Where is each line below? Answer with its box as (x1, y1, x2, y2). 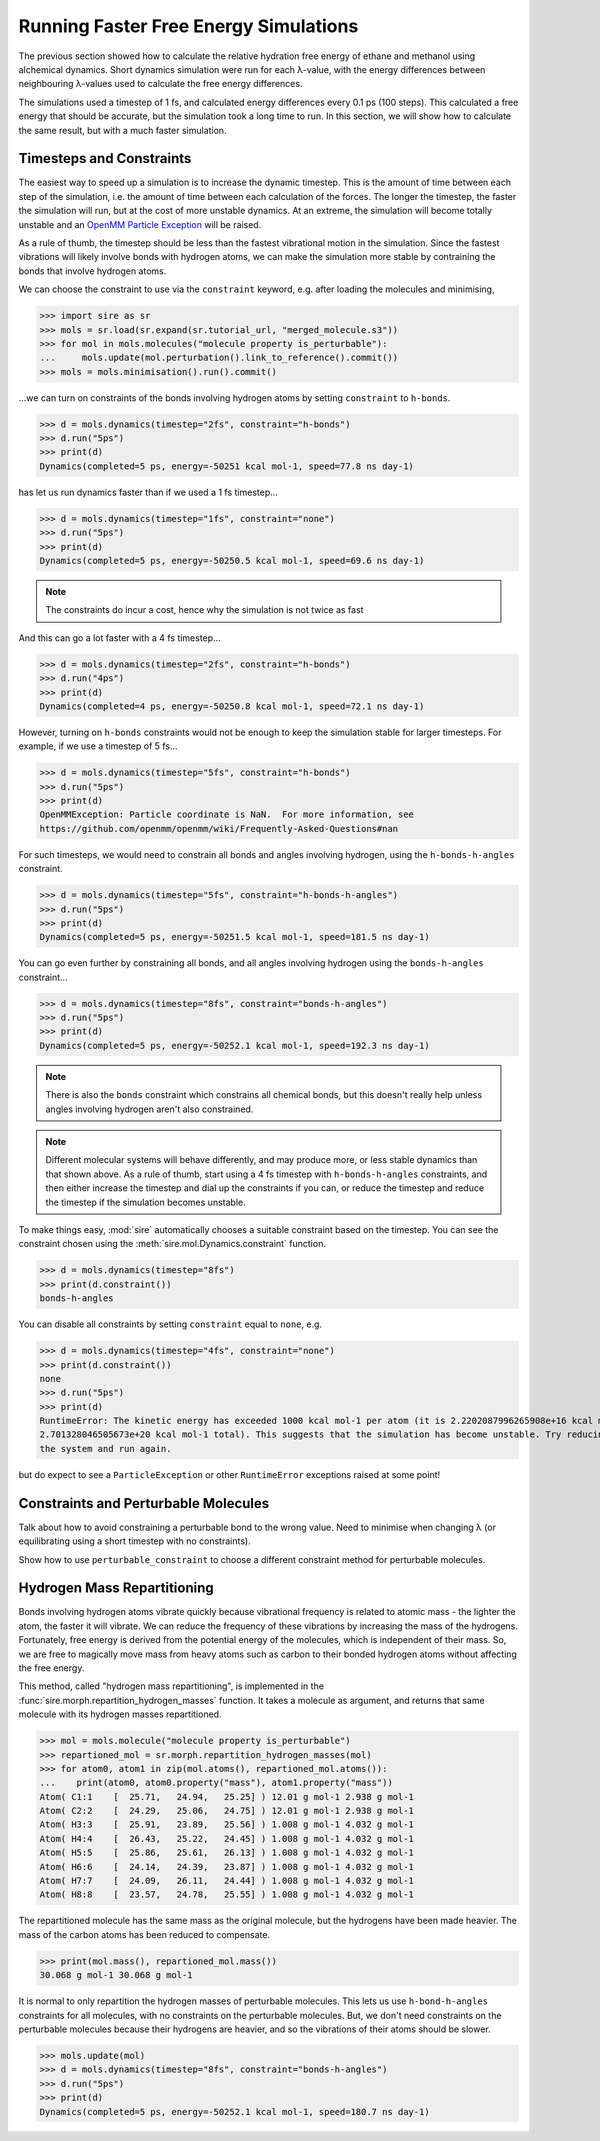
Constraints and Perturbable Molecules (18, 1495, 270, 1512)
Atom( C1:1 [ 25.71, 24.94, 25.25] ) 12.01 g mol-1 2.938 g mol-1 (39, 1791, 415, 1802)
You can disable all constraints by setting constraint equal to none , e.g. (18, 1318, 323, 1330)
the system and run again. (39, 1443, 172, 1454)
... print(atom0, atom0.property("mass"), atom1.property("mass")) (39, 1777, 394, 1789)
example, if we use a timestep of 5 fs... (18, 740, 179, 752)
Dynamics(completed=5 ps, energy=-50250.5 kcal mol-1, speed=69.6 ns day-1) (39, 555, 425, 566)
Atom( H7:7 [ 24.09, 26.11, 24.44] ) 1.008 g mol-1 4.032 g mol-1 (39, 1875, 415, 1887)
